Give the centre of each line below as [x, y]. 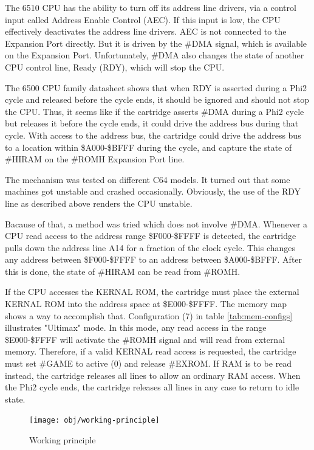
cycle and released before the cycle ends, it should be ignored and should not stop [157, 99]
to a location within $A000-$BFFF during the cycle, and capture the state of [148, 147]
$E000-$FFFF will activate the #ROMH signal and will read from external [145, 339]
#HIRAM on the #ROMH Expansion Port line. [95, 159]
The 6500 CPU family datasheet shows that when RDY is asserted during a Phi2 [156, 87]
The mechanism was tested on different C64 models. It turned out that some [148, 179]
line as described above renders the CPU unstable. [99, 203]
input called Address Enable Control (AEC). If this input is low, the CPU [143, 19]
